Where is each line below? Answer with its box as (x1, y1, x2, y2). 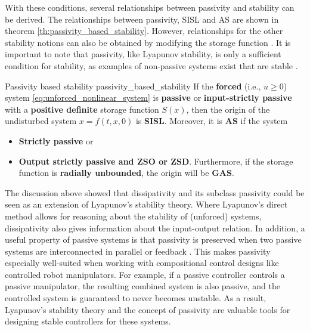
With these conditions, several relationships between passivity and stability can (5, 1, 294, 13)
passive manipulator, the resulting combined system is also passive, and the (5, 280, 280, 292)
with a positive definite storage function (5, 103, 159, 115)
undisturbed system (5, 115, 77, 127)
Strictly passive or (18, 134, 94, 147)
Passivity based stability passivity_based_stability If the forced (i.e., (5, 79, 261, 92)
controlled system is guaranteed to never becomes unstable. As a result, (5, 292, 266, 304)
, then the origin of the (186, 103, 270, 115)
